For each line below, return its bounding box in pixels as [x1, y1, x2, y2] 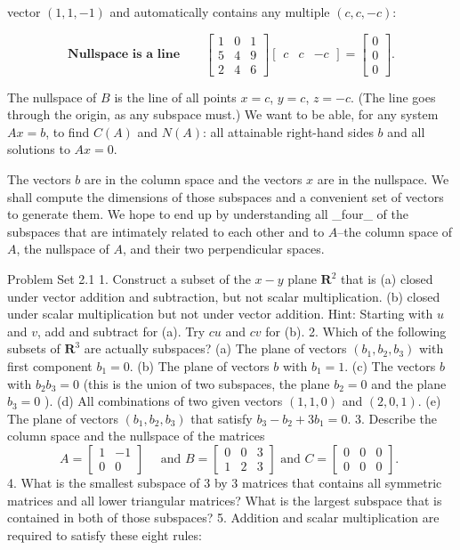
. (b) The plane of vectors [129, 357, 270, 375]
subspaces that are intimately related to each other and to [7, 222, 325, 240]
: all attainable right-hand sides [202, 122, 374, 141]
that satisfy [190, 408, 253, 427]
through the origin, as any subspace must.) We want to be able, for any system [7, 105, 439, 124]
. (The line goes [351, 87, 436, 106]
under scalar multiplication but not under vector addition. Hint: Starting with [7, 304, 433, 323]
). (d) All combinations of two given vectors [44, 392, 283, 410]
